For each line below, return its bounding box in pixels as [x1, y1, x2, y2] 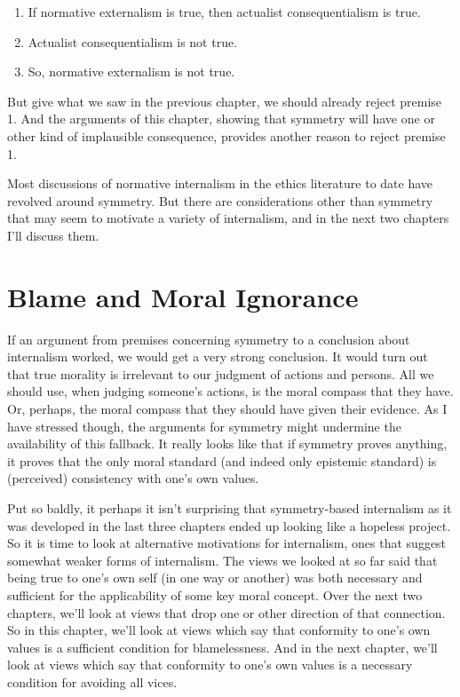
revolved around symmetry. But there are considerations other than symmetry [7, 191, 433, 210]
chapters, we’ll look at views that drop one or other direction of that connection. [7, 603, 446, 622]
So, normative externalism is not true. [28, 62, 235, 81]
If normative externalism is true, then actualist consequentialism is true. [28, 3, 421, 20]
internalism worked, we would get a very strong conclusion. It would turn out [7, 347, 428, 366]
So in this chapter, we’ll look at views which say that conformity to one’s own [7, 621, 431, 639]
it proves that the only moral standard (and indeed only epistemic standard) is [7, 451, 437, 470]
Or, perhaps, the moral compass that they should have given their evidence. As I [7, 400, 448, 418]
